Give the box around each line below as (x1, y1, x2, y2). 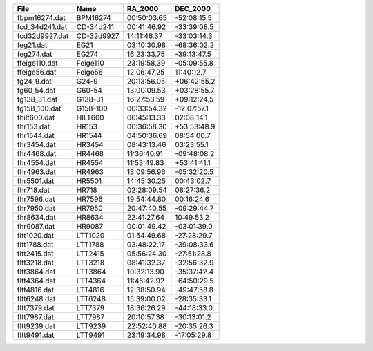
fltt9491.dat (17, 330, 55, 340)
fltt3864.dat (17, 267, 56, 276)
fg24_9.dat (17, 77, 52, 86)
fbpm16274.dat (17, 13, 66, 22)
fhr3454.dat (17, 140, 57, 149)
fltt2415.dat (17, 249, 54, 258)
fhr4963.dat (17, 167, 57, 176)
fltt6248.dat (17, 294, 56, 303)
